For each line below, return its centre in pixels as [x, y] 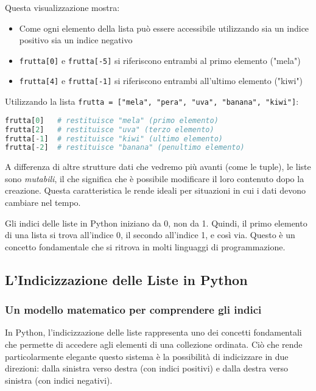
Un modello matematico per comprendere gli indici [133, 310]
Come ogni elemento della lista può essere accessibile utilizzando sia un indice [164, 28]
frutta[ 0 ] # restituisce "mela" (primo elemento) [112, 120]
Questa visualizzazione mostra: [62, 7]
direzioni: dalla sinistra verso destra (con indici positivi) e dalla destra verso [147, 368]
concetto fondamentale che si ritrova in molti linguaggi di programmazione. [145, 246]
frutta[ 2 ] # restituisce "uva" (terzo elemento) [110, 129]
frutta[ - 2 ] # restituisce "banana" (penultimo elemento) [125, 148]
